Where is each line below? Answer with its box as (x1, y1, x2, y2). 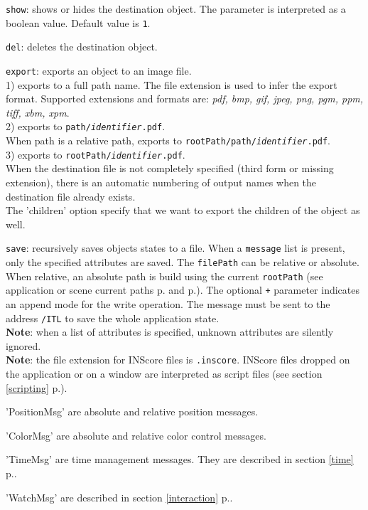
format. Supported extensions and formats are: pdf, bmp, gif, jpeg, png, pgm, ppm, (6, 91, 364, 106)
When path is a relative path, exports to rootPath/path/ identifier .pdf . (6, 133, 331, 148)
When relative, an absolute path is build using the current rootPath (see (6, 268, 323, 283)
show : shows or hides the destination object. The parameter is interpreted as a (6, 1, 346, 16)
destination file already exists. (6, 188, 136, 203)
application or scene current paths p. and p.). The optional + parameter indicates (6, 282, 360, 297)
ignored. (6, 338, 41, 353)
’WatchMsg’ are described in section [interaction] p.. (6, 489, 233, 504)
